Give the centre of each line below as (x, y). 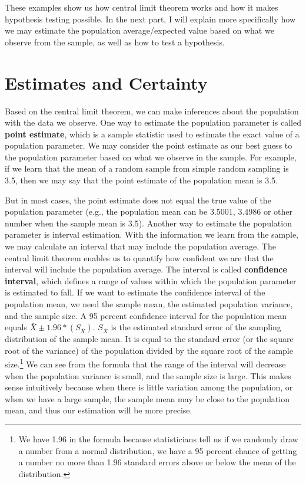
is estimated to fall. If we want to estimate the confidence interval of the (135, 292)
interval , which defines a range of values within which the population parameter (151, 280)
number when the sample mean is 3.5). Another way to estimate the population (148, 223)
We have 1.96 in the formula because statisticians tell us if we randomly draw (158, 439)
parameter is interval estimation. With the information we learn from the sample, (152, 234)
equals (16, 327)
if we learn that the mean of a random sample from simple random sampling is (147, 168)
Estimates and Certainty (106, 82)
